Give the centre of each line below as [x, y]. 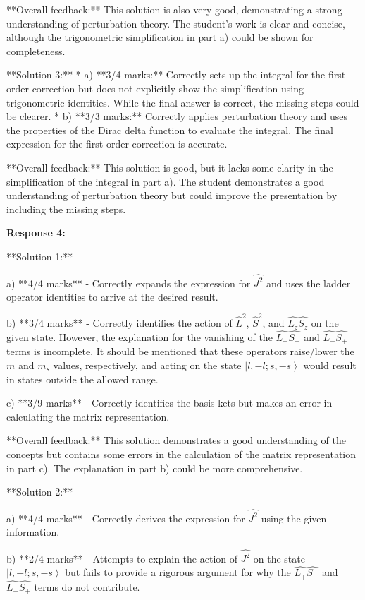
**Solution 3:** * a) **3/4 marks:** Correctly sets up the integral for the [166, 74]
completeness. [36, 50]
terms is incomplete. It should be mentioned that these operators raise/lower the [180, 351]
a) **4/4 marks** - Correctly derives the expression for [126, 518]
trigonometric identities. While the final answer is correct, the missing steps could [183, 102]
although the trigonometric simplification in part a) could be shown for [160, 37]
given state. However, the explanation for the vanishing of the [140, 336]
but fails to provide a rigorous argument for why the [178, 572]
